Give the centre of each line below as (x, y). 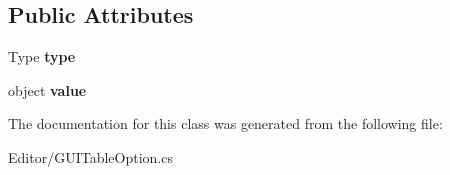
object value (47, 89)
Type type (42, 56)
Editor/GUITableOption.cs (90, 156)
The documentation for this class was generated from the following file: (225, 123)
